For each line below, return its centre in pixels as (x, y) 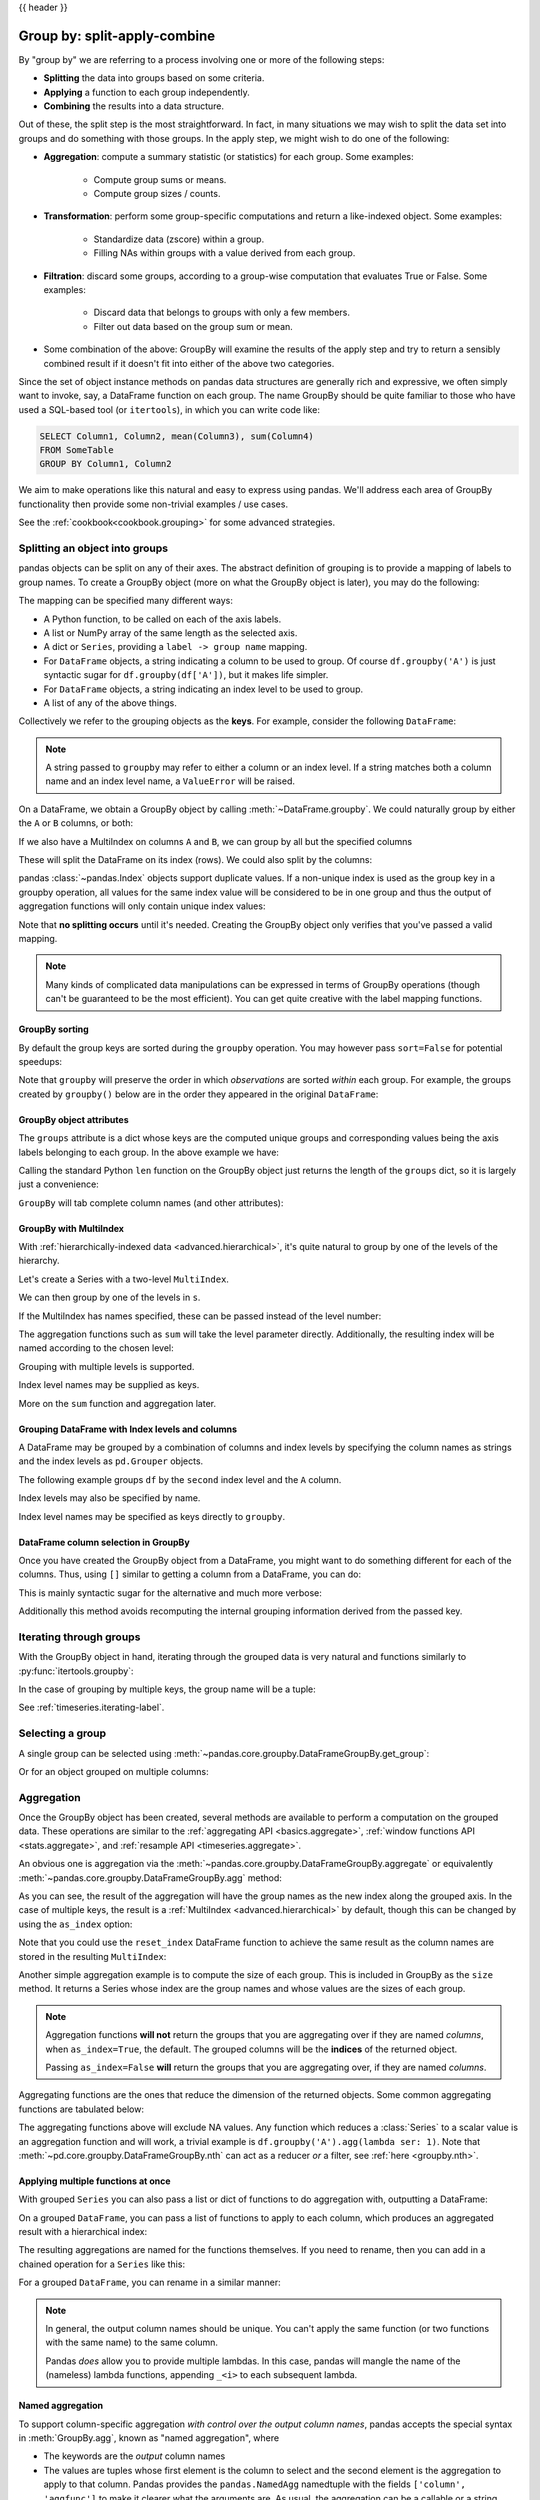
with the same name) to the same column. (132, 2342)
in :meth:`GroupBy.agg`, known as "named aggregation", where (149, 2437)
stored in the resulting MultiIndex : (92, 1956)
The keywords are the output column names (134, 2456)
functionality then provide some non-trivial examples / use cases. (153, 504)
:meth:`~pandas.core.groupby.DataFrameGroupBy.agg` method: (150, 1877)
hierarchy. (39, 1261)
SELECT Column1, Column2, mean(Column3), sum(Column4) (176, 436)
